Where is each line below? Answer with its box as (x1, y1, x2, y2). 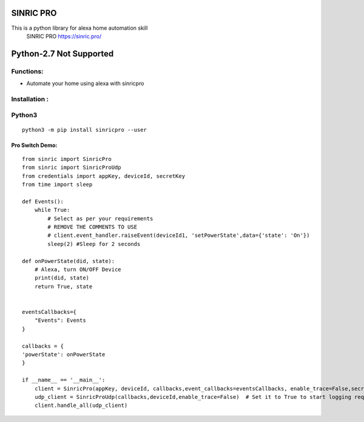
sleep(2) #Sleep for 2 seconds (47, 240, 141, 247)
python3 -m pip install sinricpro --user (22, 126, 147, 133)
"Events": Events (34, 317, 86, 324)
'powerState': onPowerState (22, 351, 106, 358)
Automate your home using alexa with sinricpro (26, 80, 144, 87)
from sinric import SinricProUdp (22, 164, 121, 171)
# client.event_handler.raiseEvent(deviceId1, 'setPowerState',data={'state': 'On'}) (47, 232, 310, 239)
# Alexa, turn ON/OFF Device (34, 266, 121, 273)
